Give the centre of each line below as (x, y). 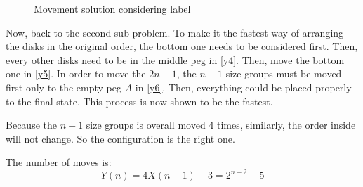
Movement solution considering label (112, 8)
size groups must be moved (284, 73)
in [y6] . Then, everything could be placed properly (243, 87)
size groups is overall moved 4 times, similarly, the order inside (221, 125)
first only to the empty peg (64, 87)
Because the (31, 125)
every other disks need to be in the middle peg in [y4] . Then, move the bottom (175, 59)
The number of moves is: (59, 162)
